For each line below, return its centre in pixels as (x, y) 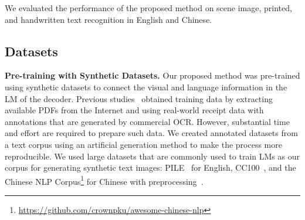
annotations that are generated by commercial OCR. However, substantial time (147, 121)
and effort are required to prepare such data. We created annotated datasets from (151, 133)
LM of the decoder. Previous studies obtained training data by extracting (139, 98)
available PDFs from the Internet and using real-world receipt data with (134, 110)
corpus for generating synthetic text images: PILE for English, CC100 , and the (150, 167)
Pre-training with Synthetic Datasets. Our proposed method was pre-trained (152, 75)
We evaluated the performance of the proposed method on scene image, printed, (148, 8)
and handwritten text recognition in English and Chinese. (109, 19)
